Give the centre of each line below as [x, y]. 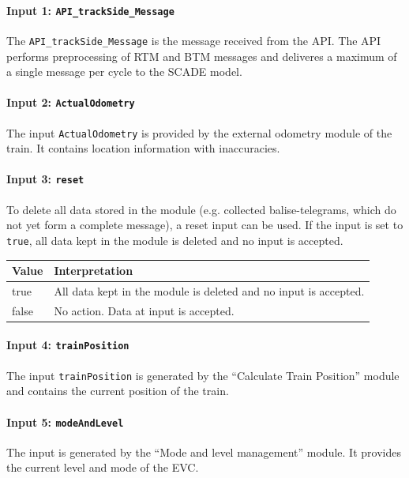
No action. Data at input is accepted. [144, 310]
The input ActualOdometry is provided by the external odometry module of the [199, 132]
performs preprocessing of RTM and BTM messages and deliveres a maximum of [202, 56]
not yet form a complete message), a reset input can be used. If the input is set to [205, 225]
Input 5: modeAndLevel [65, 422]
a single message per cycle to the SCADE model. [124, 72]
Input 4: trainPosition [68, 345]
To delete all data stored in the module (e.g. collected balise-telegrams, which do [201, 209]
